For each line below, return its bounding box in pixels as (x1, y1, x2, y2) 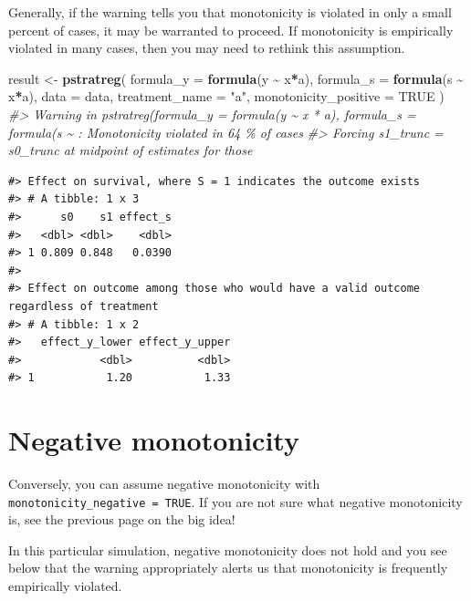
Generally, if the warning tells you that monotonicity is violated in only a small (8, 3, 452, 21)
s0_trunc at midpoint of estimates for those (8, 140, 253, 160)
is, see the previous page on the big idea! (8, 510, 235, 529)
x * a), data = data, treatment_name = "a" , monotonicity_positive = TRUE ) (8, 87, 445, 106)
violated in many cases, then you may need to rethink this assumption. (8, 38, 405, 57)
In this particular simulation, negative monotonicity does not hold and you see (8, 540, 447, 559)
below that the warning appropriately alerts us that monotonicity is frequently (8, 558, 448, 577)
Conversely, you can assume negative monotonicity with (8, 474, 320, 492)
